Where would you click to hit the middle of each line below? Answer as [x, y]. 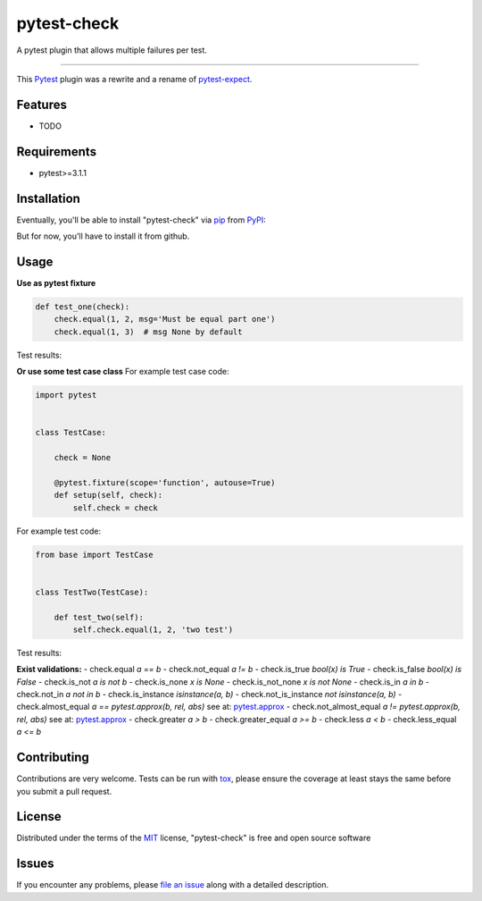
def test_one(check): [83, 307]
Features [42, 104]
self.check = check [115, 508]
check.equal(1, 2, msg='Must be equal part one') [165, 319]
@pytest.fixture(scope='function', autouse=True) [165, 482]
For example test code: [59, 531]
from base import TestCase [94, 555]
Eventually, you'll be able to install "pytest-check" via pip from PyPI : [141, 220]
